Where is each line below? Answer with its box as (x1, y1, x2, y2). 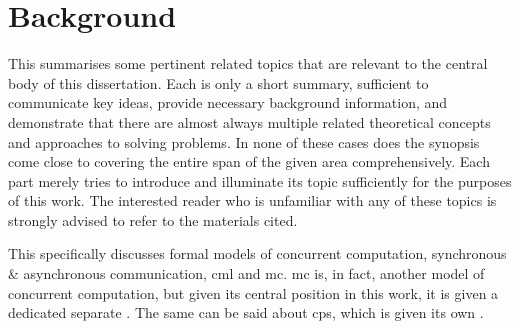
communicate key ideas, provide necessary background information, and (8, 92, 448, 113)
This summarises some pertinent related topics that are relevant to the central (8, 53, 488, 74)
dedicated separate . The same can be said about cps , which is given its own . (8, 302, 484, 323)
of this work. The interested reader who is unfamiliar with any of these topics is (8, 190, 497, 211)
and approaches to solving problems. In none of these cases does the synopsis (8, 131, 480, 152)
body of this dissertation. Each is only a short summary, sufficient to (8, 72, 429, 93)
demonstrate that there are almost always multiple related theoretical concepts (8, 111, 491, 132)
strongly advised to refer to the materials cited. (8, 209, 298, 230)
